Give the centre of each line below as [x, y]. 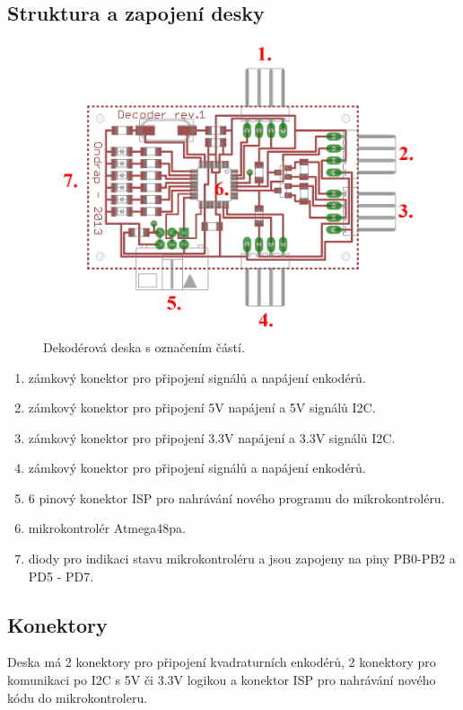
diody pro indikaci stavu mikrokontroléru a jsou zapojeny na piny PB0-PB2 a [242, 559]
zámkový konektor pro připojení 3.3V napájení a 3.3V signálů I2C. [212, 437]
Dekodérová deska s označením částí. [144, 346]
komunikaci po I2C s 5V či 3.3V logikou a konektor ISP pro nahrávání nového [222, 680]
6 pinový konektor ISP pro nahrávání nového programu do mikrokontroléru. [236, 497]
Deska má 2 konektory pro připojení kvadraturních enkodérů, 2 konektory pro [222, 662]
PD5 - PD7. [61, 576]
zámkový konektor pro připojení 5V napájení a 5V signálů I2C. [202, 408]
